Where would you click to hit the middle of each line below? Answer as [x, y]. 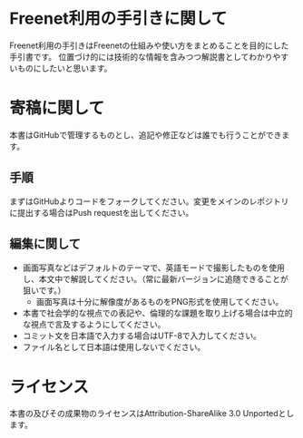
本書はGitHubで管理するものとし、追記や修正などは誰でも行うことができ [146, 135]
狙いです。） [44, 290]
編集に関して [45, 244]
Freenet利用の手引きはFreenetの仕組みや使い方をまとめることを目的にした [149, 45]
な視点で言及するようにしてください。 [94, 324]
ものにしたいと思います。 [64, 68]
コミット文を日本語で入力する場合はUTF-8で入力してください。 [142, 336]
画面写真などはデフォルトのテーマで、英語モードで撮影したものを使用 [154, 268]
